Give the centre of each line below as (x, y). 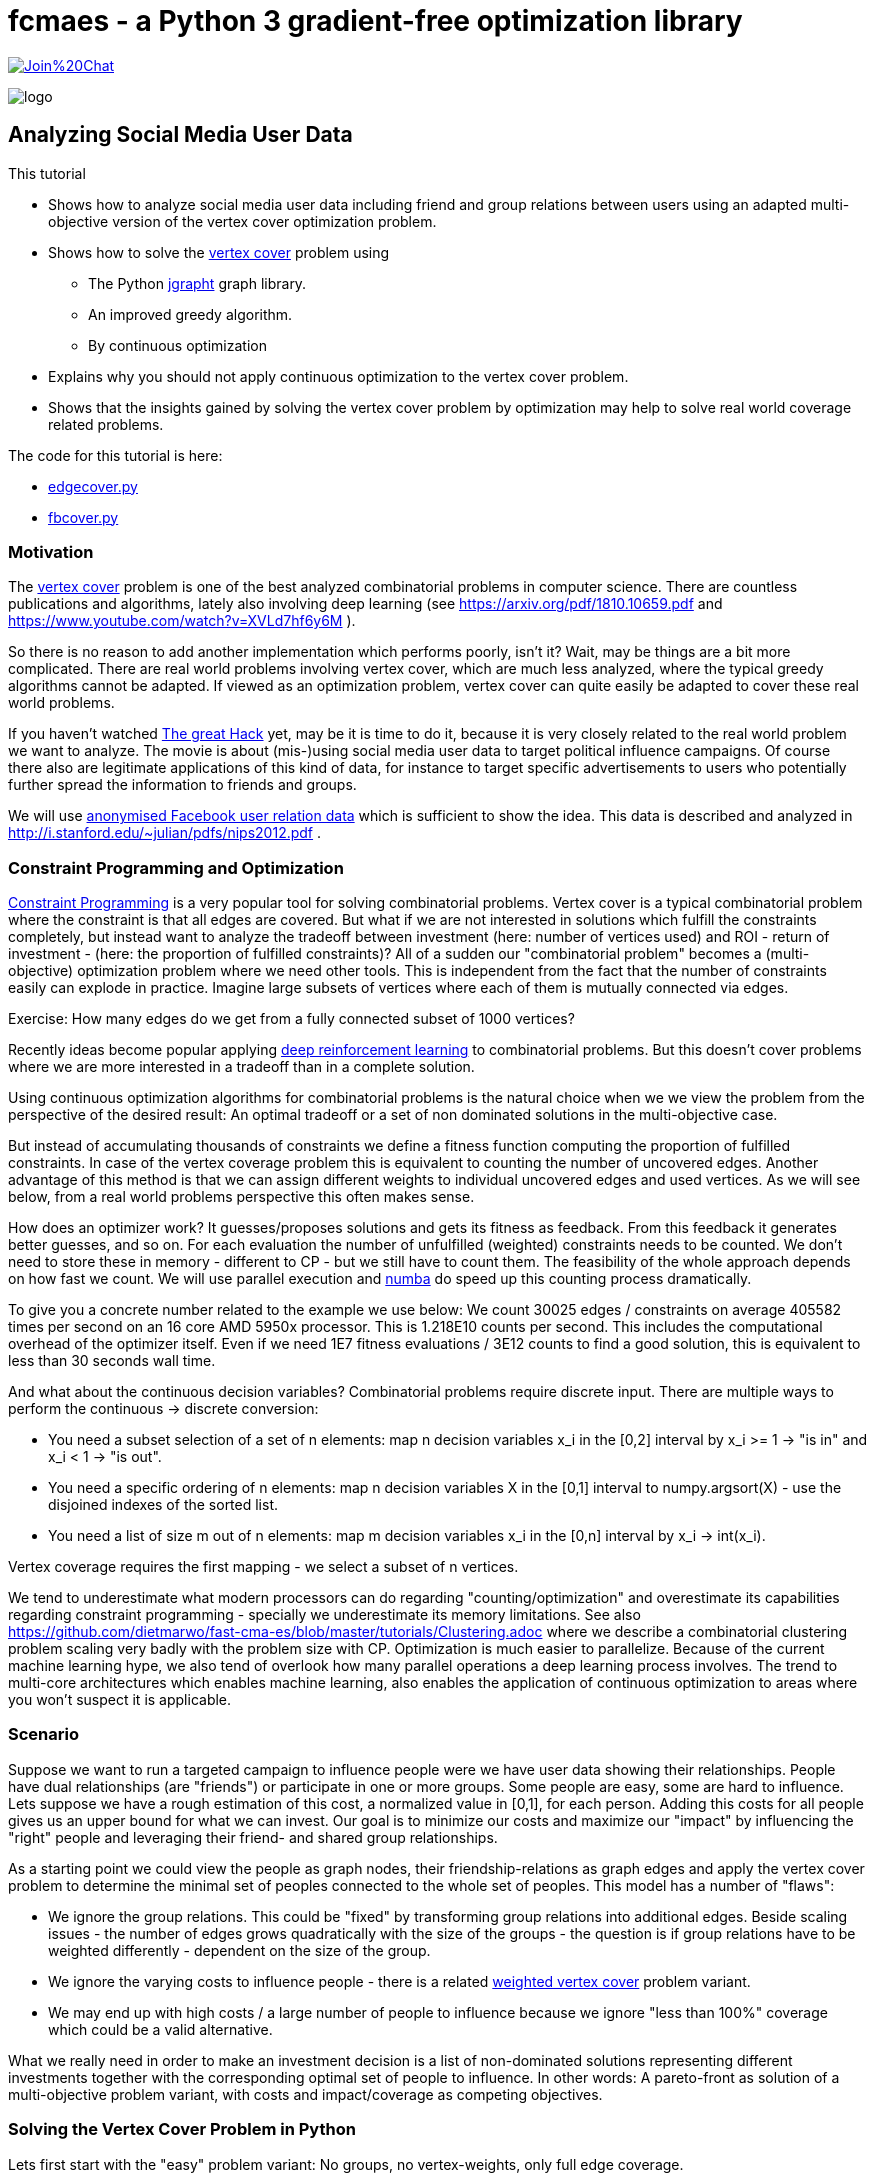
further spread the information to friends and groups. (182, 785)
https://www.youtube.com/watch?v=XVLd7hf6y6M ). (182, 621)
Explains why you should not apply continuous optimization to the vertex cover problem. (338, 376)
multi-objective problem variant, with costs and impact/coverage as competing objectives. (305, 2094)
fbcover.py (83, 517)
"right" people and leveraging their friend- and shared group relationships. (253, 1837)
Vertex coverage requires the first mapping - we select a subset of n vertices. (263, 1567)
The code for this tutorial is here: (115, 455)
